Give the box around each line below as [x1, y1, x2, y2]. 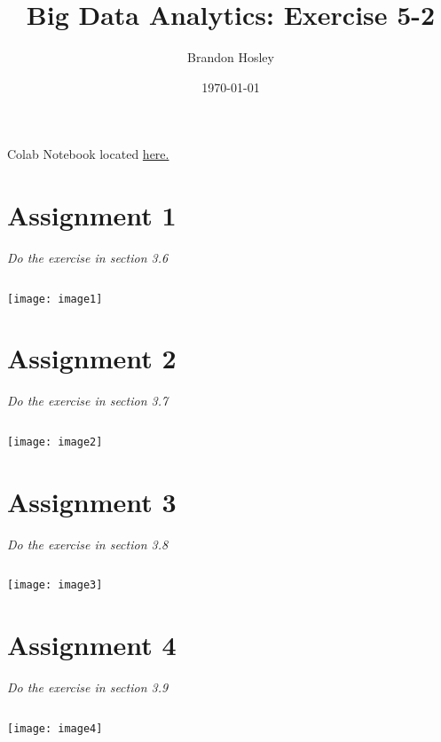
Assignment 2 [7, 340, 177, 376]
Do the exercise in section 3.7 [7, 391, 169, 410]
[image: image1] [7, 292, 103, 305]
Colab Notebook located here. [7, 145, 169, 163]
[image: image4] [7, 722, 103, 735]
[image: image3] [7, 579, 103, 592]
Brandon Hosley [187, 48, 274, 67]
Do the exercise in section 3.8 [7, 534, 169, 553]
